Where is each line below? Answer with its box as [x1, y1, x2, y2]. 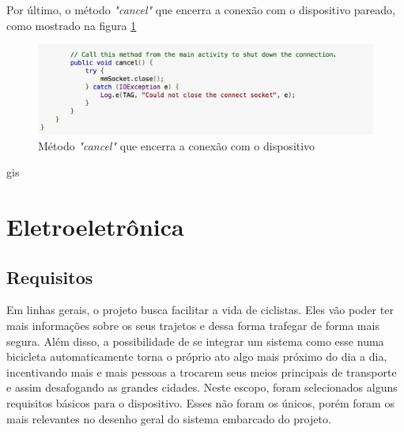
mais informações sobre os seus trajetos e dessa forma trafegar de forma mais [6, 317, 379, 333]
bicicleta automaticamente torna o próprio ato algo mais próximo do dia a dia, [6, 348, 387, 365]
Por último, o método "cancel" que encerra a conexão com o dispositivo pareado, [6, 2, 395, 17]
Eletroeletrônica [6, 210, 184, 243]
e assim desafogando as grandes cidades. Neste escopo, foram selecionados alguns [6, 379, 398, 396]
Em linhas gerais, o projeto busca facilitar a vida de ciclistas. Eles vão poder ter [6, 301, 394, 318]
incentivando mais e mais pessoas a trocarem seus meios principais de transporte [6, 363, 397, 380]
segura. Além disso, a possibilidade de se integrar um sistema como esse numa [6, 332, 384, 349]
